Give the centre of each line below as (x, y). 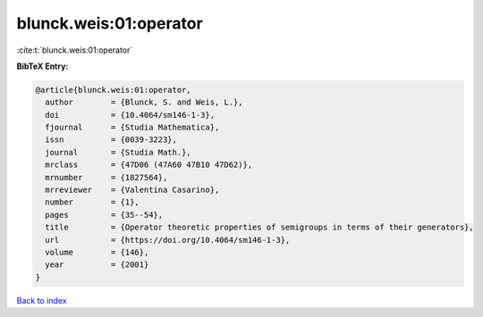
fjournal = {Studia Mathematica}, (132, 128)
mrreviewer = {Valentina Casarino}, (132, 190)
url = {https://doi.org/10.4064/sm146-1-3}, (168, 240)
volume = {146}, (97, 252)
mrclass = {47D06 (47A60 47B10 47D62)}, (149, 165)
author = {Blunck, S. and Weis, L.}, (144, 102)
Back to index (42, 300)
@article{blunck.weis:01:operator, (113, 90)
